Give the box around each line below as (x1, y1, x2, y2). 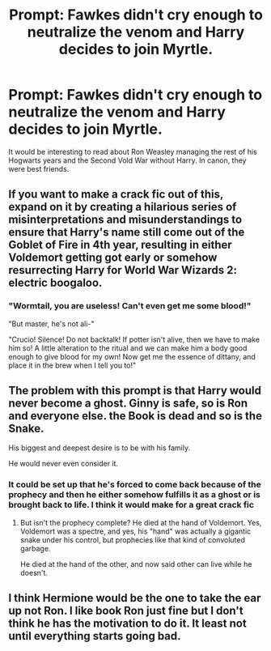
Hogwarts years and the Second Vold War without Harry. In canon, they (8, 155, 247, 165)
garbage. (19, 543, 51, 553)
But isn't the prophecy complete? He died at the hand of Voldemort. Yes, (19, 517, 262, 527)
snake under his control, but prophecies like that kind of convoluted (19, 534, 245, 544)
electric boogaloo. (8, 276, 103, 290)
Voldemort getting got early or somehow (8, 251, 218, 265)
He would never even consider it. (8, 459, 119, 469)
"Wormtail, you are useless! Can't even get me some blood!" (8, 300, 252, 312)
